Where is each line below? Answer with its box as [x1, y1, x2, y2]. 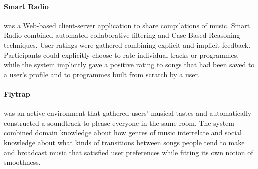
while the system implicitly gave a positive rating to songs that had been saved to [4, 59, 255, 70]
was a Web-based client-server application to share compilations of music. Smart [4, 20, 250, 30]
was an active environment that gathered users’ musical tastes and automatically [4, 108, 252, 118]
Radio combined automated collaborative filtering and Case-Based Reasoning [4, 30, 240, 40]
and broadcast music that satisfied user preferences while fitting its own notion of [4, 147, 253, 157]
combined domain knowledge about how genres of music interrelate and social [4, 127, 242, 138]
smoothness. [4, 157, 41, 167]
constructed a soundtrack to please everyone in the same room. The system [4, 117, 234, 128]
